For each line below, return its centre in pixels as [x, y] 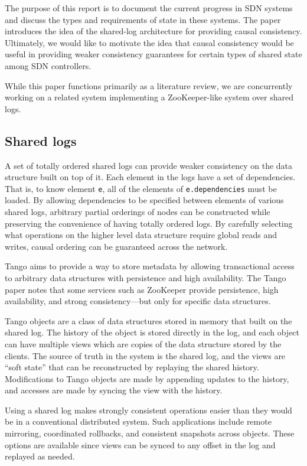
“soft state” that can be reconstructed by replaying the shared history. [132, 367]
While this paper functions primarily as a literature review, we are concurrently [149, 85]
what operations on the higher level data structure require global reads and [141, 235]
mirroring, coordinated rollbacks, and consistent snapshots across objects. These [150, 433]
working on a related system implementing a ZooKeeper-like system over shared [149, 97]
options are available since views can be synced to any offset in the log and [140, 444]
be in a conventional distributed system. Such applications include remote [138, 421]
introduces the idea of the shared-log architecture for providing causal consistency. [153, 31]
